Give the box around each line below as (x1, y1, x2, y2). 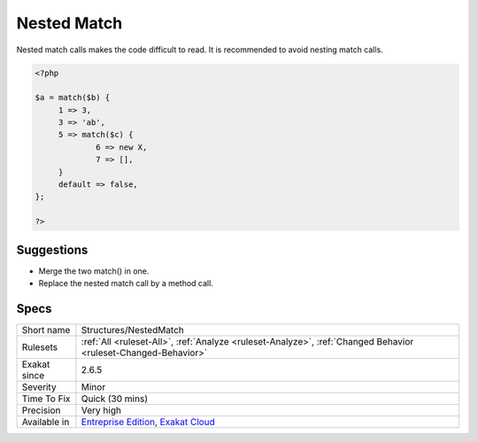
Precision (21, 404, 61, 416)
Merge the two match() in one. (38, 266, 150, 276)
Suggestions (16, 242, 89, 257)
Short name (21, 324, 71, 337)
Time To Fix (21, 392, 71, 405)
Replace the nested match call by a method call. (38, 278, 214, 289)
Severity (21, 381, 57, 393)
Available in (21, 416, 70, 429)
